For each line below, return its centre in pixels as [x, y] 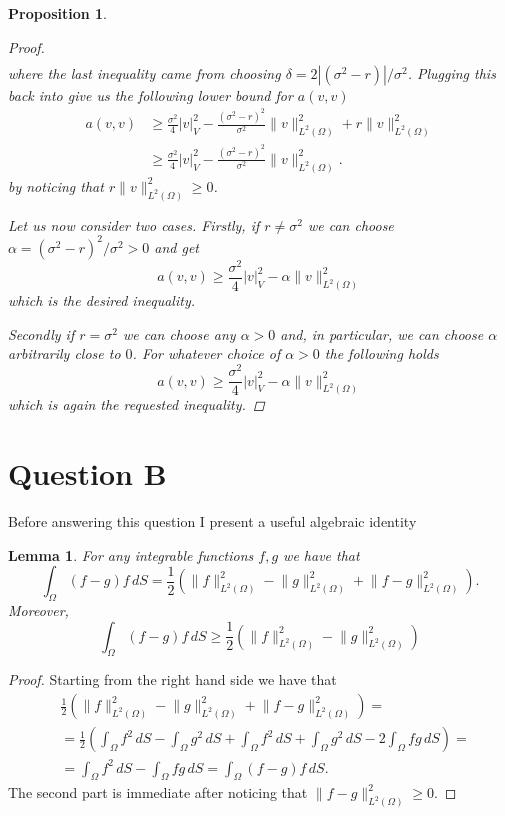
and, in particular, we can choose [382, 333]
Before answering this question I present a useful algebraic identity [212, 521]
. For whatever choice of [206, 353]
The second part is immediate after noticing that [158, 792]
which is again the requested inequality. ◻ [136, 404]
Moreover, [38, 610]
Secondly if [41, 333]
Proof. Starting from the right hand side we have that [172, 679]
